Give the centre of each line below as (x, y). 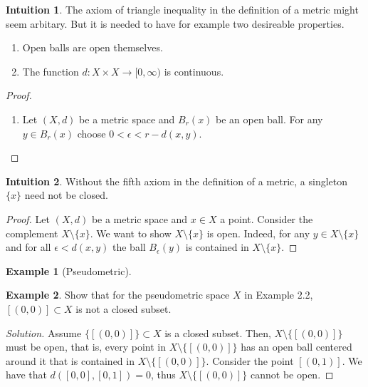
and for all (28, 247)
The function (51, 71)
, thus (163, 375)
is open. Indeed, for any (258, 233)
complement (32, 233)
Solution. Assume (44, 332)
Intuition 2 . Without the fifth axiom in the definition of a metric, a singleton (177, 181)
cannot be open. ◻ (292, 375)
